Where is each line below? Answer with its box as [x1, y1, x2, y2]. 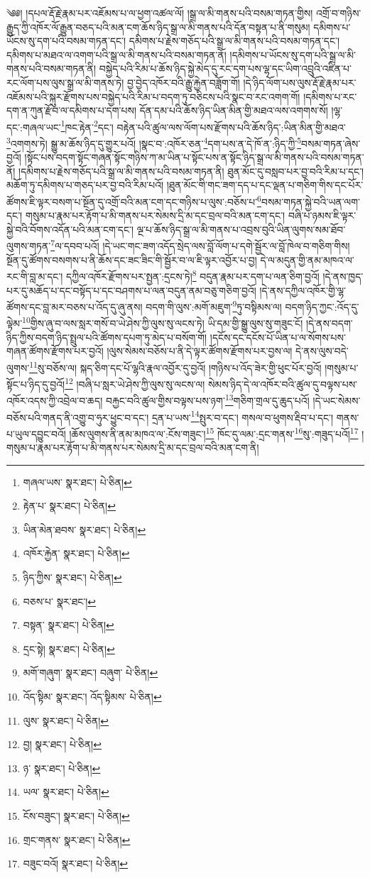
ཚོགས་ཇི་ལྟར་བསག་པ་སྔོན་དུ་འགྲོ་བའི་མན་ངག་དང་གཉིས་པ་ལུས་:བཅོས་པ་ [6, 194, 258, 209]
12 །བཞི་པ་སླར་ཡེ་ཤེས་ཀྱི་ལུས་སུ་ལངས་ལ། [65, 375, 205, 391]
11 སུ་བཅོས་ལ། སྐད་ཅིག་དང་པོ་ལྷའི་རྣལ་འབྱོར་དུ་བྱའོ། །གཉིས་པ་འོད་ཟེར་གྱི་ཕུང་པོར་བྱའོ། [29, 358, 322, 375]
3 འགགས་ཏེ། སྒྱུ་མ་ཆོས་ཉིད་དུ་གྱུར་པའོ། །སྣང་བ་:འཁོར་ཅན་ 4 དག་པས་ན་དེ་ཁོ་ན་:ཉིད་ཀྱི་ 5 [6, 134, 302, 150]
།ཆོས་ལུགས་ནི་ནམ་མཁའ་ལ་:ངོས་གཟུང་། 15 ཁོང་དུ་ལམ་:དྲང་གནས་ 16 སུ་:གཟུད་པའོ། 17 [69, 424, 359, 441]
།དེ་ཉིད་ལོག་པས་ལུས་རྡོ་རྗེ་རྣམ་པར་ [243, 75, 357, 89]
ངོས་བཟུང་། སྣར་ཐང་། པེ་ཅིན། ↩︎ [23, 808, 130, 823]
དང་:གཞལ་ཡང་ [6, 119, 61, 134]
